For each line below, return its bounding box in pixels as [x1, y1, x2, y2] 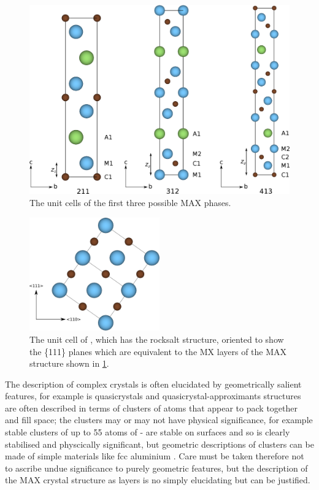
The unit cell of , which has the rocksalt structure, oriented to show [29, 332, 284, 345]
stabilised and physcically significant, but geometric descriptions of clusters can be [5, 437, 314, 450]
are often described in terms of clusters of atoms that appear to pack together [5, 401, 298, 414]
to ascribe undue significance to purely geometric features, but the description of [5, 461, 308, 474]
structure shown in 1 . [29, 357, 109, 370]
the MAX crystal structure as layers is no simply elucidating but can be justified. [5, 473, 310, 486]
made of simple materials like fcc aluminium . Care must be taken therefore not [5, 450, 304, 462]
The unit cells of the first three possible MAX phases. [29, 196, 231, 209]
